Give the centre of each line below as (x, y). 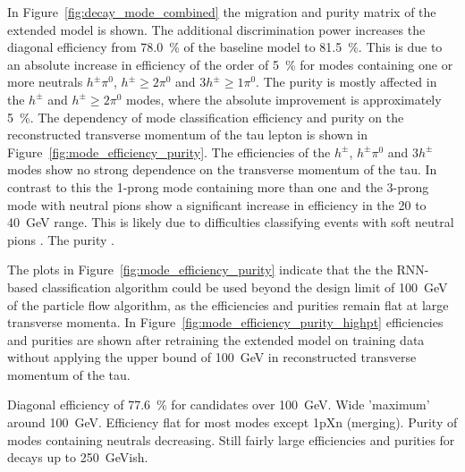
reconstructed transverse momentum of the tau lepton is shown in (188, 135)
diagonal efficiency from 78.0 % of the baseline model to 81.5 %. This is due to (225, 47)
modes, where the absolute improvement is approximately (283, 99)
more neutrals (45, 82)
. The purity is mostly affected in (347, 82)
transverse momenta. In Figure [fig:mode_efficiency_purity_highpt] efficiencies (225, 322)
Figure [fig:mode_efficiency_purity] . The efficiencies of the (169, 152)
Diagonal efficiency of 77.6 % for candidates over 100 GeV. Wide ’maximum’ (219, 405)
